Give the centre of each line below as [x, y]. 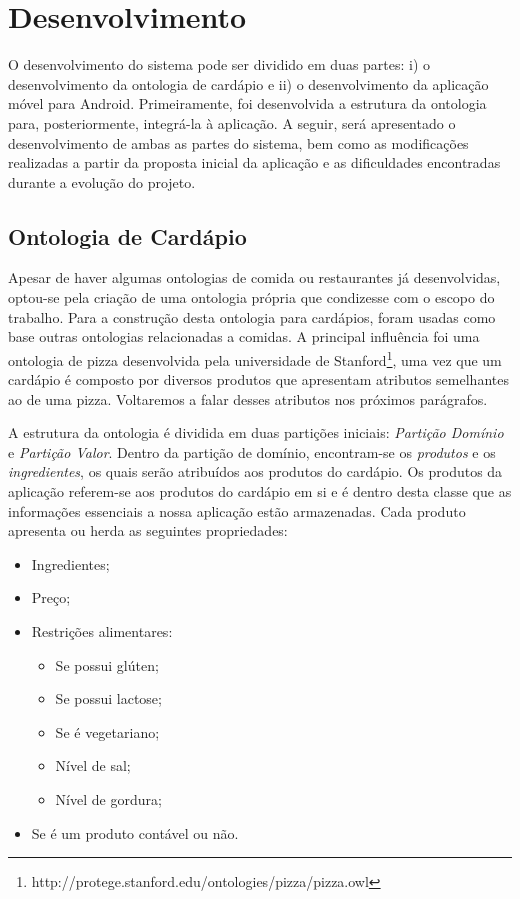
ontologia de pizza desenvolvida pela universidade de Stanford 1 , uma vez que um [255, 358]
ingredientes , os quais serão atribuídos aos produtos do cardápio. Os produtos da [255, 471]
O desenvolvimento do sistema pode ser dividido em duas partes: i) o [219, 64]
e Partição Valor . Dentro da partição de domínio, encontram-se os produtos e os [252, 451]
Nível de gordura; [108, 799]
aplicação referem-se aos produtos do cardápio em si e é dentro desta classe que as [260, 491]
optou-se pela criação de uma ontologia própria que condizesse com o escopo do [251, 297]
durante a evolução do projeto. [102, 181]
